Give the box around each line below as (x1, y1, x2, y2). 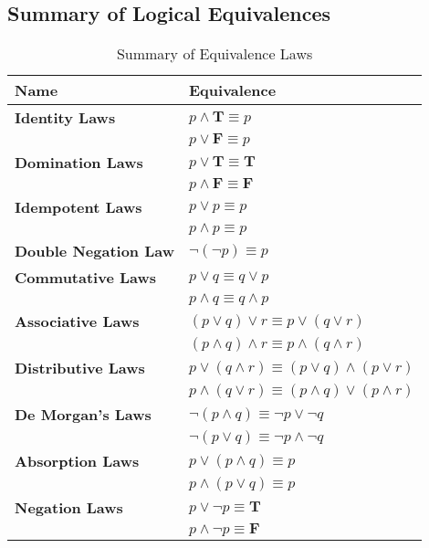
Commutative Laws (15, 267, 157, 289)
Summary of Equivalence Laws (116, 43, 313, 65)
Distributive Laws (15, 357, 145, 379)
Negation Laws (15, 497, 123, 519)
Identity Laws (15, 107, 116, 129)
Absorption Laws (15, 450, 140, 472)
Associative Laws (15, 311, 140, 332)
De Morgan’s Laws (15, 404, 152, 426)
